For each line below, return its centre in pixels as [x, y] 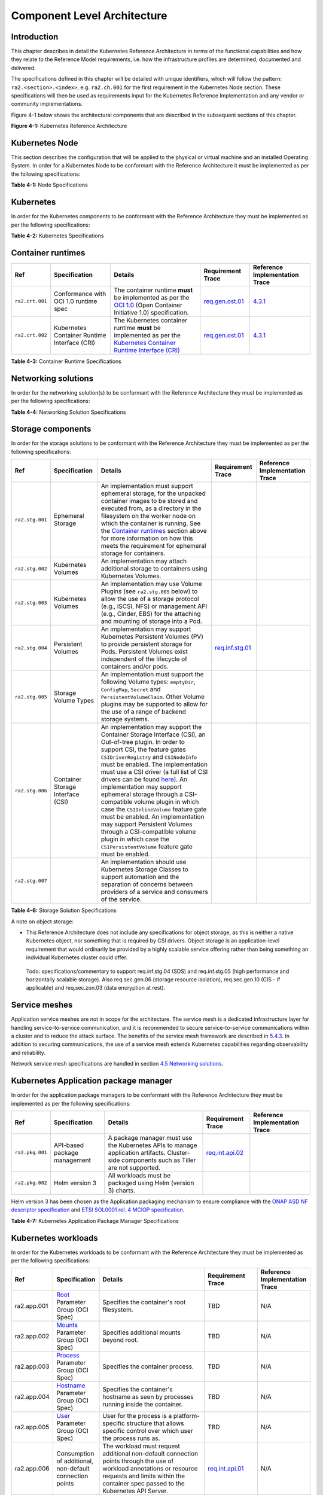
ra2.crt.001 [31, 301]
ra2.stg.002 [31, 568]
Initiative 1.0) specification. [151, 312]
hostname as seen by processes [148, 1397]
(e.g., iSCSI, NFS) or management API [154, 606]
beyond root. [121, 1340]
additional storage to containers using [154, 569]
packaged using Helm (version [151, 1183]
